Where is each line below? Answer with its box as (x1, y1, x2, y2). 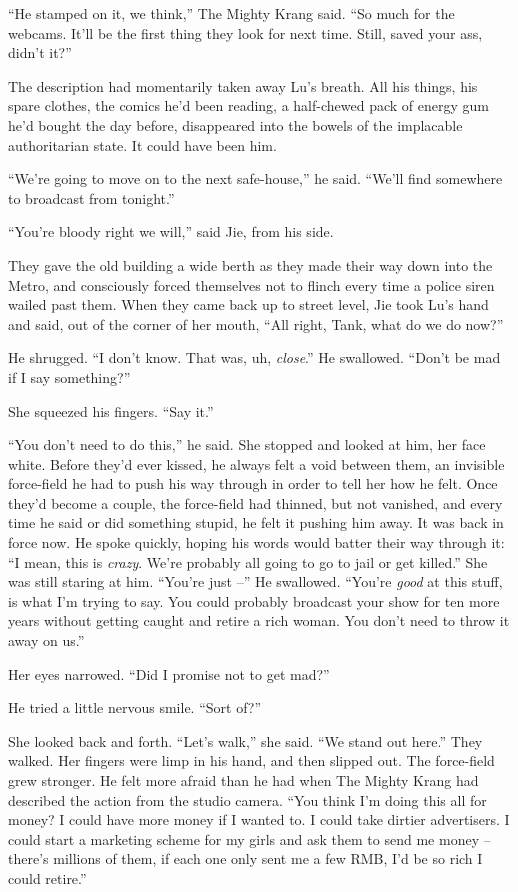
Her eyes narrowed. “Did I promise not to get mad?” (8, 663, 330, 684)
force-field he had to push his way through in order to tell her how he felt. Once (8, 473, 498, 494)
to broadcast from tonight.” (8, 187, 175, 208)
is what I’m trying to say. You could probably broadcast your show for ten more (8, 590, 500, 611)
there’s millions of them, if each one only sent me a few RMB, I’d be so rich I (8, 848, 483, 869)
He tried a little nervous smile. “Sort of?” (8, 697, 262, 718)
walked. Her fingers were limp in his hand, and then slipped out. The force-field (8, 750, 495, 771)
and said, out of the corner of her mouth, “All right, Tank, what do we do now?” (8, 313, 504, 334)
